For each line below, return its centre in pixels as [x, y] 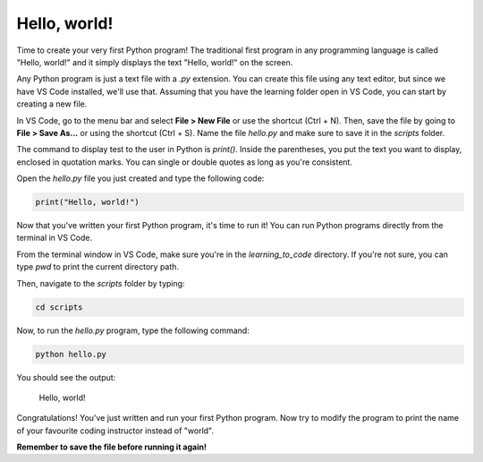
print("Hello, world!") [88, 202]
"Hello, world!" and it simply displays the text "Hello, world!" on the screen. [155, 62]
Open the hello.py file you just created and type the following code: [140, 178]
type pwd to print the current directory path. [97, 267]
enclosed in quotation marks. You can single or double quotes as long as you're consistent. [185, 162]
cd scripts [59, 307]
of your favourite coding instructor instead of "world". [115, 431]
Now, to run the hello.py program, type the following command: [133, 330]
